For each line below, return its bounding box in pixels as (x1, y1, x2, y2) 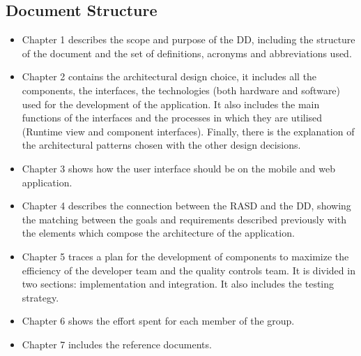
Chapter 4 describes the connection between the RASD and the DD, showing (22, 198, 351, 213)
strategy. (22, 290, 59, 304)
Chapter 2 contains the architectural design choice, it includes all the (22, 69, 317, 84)
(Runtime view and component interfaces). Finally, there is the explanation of (22, 124, 355, 138)
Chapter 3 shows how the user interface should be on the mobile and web (22, 161, 335, 175)
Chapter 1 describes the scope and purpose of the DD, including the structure (22, 32, 355, 47)
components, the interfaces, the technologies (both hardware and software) (22, 82, 341, 97)
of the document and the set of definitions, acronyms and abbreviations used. (22, 45, 352, 60)
